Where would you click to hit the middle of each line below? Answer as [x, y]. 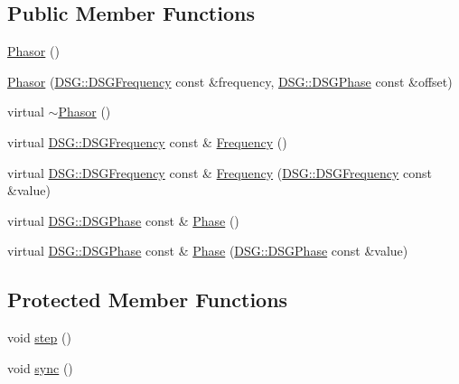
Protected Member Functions [148, 300]
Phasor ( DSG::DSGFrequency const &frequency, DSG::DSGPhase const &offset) [230, 81]
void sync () [40, 367]
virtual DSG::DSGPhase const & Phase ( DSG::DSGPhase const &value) [208, 251]
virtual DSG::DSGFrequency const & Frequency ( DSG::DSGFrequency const [220, 172]
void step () [39, 337]
